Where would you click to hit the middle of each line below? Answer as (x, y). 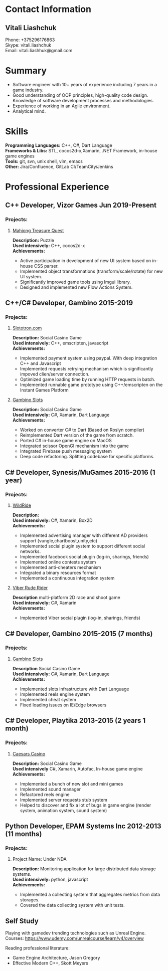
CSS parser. (46, 266)
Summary (26, 71)
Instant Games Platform (44, 390)
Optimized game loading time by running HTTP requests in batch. (88, 379)
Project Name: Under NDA (39, 859)
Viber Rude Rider (30, 588)
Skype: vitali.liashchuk (28, 45)
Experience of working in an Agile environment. (61, 106)
